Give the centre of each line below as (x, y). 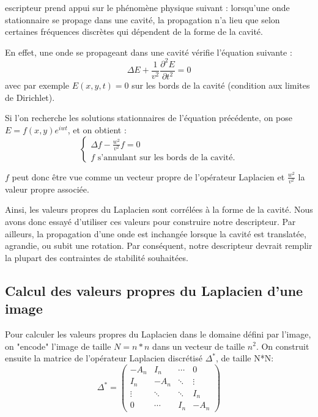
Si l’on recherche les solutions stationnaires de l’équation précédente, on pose (149, 118)
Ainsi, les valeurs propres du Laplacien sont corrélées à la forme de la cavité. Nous (159, 209)
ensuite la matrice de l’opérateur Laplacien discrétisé (104, 358)
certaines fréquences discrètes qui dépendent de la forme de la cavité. (134, 31)
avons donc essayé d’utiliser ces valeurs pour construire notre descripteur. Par (150, 221)
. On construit (283, 346)
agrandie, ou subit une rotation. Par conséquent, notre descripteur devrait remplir (159, 245)
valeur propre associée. (47, 189)
